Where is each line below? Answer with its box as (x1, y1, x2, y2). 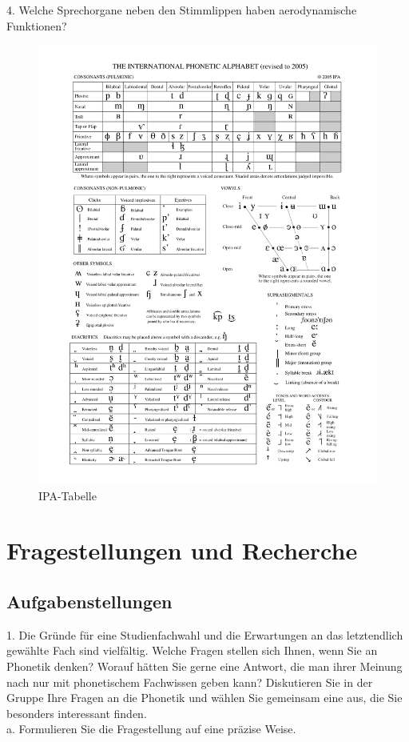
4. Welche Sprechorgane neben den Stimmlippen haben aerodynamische (6, 2, 357, 18)
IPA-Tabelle (38, 487, 97, 503)
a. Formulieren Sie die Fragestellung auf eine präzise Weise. (6, 720, 296, 737)
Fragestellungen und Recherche (6, 534, 358, 567)
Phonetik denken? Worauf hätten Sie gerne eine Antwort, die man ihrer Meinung (6, 658, 403, 675)
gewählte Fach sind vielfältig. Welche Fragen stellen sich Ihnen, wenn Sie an (6, 642, 378, 659)
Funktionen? (6, 17, 67, 34)
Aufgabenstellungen (6, 589, 173, 614)
